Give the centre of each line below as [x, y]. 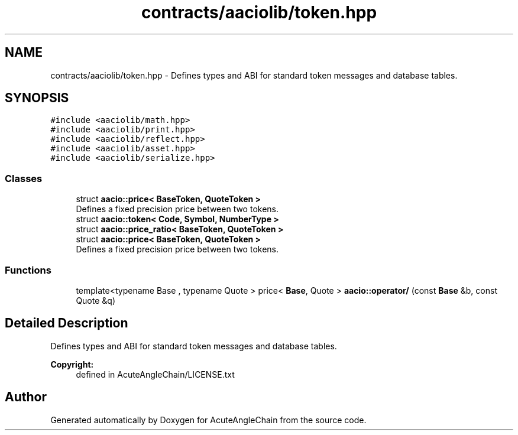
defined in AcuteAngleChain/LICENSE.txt [155, 374]
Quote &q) [96, 300]
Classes [24, 178]
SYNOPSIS [37, 98]
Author [26, 397]
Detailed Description [67, 323]
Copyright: [72, 364]
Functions [28, 270]
